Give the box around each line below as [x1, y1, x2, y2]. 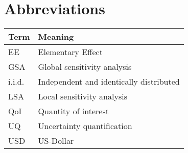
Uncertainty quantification [38, 120, 132, 132]
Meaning [38, 31, 74, 43]
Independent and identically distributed [38, 75, 180, 88]
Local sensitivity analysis [38, 90, 127, 103]
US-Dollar [38, 135, 74, 147]
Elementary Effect [38, 46, 103, 58]
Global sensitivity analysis [38, 61, 132, 73]
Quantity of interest [38, 105, 109, 117]
